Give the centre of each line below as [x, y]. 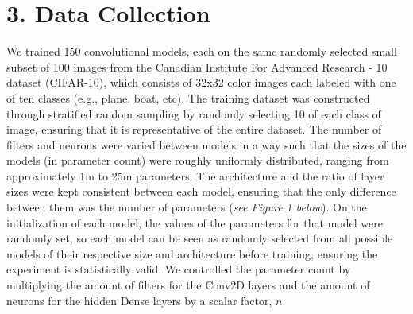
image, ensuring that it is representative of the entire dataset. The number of [194, 129]
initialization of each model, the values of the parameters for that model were [195, 222]
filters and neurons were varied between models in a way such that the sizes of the [206, 144]
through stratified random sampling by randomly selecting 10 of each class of [194, 113]
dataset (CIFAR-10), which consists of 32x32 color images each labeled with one [201, 82]
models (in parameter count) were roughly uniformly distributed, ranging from [198, 160]
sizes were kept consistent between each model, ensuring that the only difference [201, 191]
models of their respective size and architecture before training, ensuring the [192, 253]
